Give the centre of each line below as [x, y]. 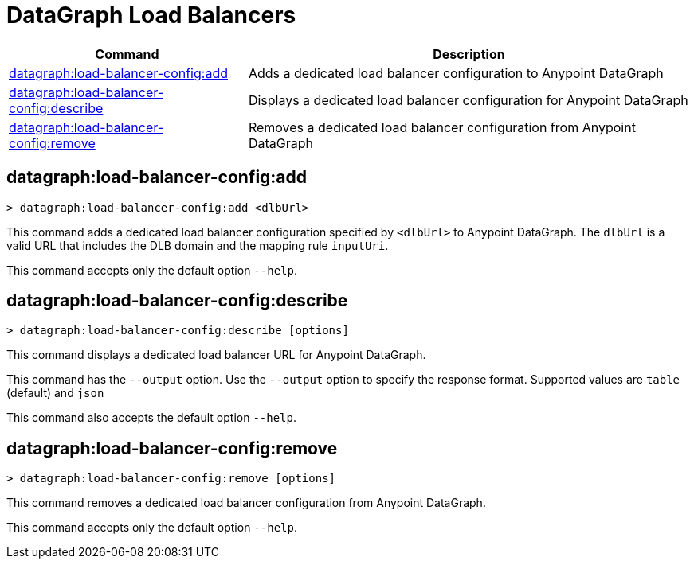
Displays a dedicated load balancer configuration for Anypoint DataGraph [468, 100]
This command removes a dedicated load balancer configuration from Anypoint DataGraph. [246, 503]
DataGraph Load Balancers [151, 15]
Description [469, 54]
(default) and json [55, 393]
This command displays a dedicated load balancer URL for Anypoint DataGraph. [216, 355]
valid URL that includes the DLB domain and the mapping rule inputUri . [198, 245]
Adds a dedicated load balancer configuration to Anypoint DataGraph [456, 73]
